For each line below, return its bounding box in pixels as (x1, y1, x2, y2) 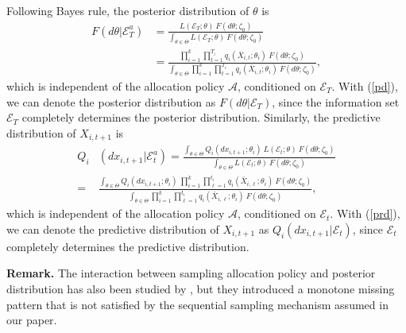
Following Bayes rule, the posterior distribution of (6, 2, 249, 18)
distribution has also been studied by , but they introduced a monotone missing (6, 281, 395, 297)
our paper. (6, 312, 57, 328)
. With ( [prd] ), (330, 205, 400, 222)
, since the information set (272, 93, 400, 110)
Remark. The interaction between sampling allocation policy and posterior (6, 265, 376, 281)
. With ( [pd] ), (331, 77, 398, 94)
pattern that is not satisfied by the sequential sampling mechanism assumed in (6, 296, 389, 312)
